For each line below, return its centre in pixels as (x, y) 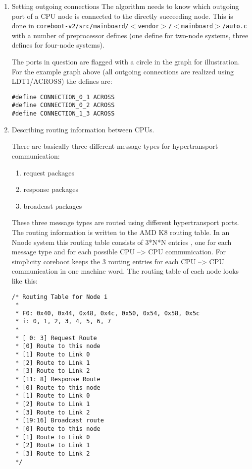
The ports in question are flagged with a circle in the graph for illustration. (126, 62)
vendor (149, 27)
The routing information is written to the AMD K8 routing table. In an (121, 232)
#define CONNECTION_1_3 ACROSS (63, 114)
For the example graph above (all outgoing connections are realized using (123, 71)
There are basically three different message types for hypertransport (115, 146)
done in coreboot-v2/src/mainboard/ (70, 26)
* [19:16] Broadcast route (59, 421)
